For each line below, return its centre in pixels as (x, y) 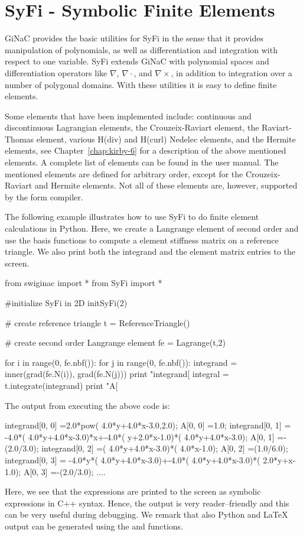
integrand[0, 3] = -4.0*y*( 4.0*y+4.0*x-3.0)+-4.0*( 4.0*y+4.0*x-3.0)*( (133, 459)
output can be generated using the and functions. (94, 526)
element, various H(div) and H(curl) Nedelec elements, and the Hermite (166, 139)
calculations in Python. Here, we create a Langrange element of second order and (152, 228)
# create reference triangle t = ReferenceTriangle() (97, 322)
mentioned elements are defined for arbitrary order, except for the (124, 173)
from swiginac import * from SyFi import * (84, 283)
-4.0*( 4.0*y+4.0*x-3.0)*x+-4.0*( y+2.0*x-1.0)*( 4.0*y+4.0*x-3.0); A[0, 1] (140, 436)
